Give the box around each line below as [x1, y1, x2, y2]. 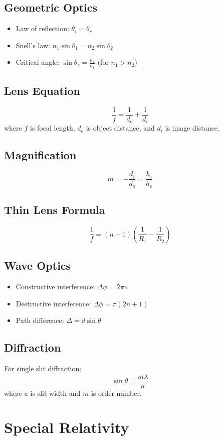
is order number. [91, 387, 142, 398]
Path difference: [16, 315, 64, 325]
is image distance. [165, 123, 219, 133]
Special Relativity [4, 417, 129, 437]
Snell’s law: [16, 40, 50, 50]
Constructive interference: [16, 281, 95, 292]
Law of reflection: [16, 23, 69, 34]
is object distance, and [86, 123, 155, 133]
